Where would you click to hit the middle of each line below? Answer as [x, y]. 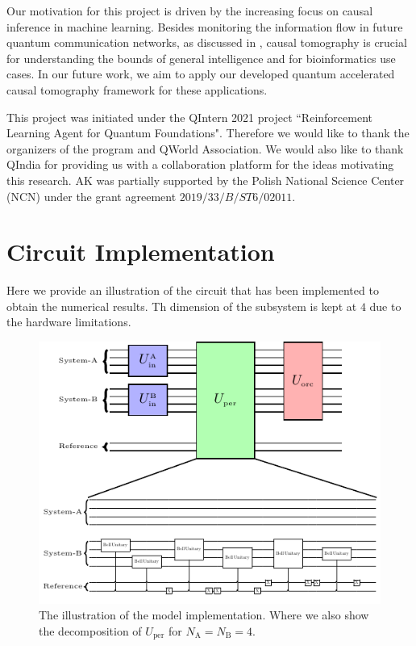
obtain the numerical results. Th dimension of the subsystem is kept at [182, 306]
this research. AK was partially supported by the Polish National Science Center [206, 180]
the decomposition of [90, 630]
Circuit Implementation [141, 252]
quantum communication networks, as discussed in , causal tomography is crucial [207, 42]
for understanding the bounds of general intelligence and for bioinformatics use [201, 58]
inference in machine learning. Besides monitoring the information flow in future [205, 26]
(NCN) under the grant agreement [92, 196]
